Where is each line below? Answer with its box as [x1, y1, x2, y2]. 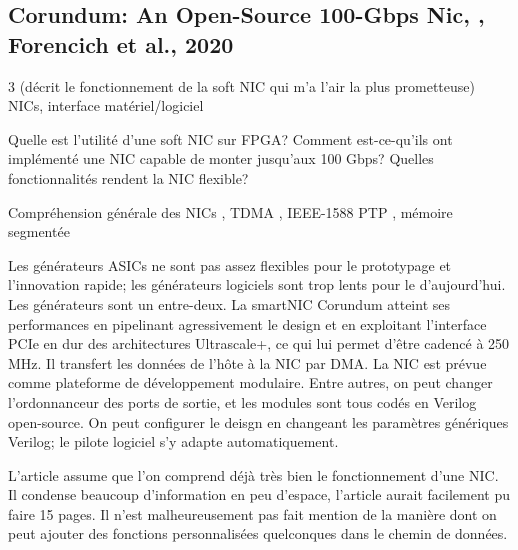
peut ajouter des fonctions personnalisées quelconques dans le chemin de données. [8, 523, 508, 544]
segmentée [8, 221, 70, 242]
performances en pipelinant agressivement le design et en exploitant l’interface [8, 313, 487, 334]
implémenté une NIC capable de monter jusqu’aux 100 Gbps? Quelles [8, 148, 434, 169]
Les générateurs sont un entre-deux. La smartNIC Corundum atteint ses [8, 293, 451, 314]
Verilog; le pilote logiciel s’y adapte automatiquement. [8, 431, 339, 452]
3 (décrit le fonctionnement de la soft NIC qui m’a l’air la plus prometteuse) [8, 75, 475, 96]
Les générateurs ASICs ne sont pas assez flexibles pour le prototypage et [8, 254, 452, 275]
